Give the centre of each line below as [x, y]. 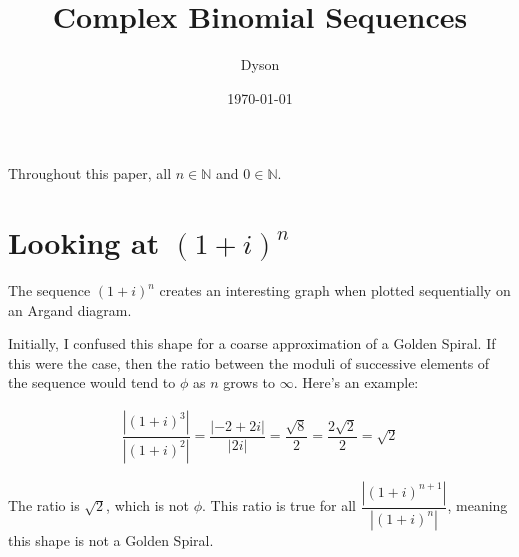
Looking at [84, 242]
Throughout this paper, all [90, 173]
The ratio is [44, 505]
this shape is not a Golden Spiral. [111, 539]
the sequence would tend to [92, 382]
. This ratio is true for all [279, 505]
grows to [249, 382]
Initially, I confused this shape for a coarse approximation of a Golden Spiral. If [252, 343]
